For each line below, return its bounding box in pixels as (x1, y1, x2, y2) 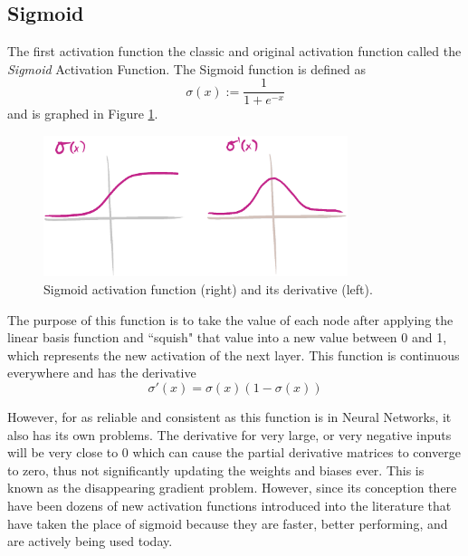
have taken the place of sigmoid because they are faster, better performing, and (7, 513, 448, 532)
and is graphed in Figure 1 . (7, 104, 158, 123)
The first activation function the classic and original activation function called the (7, 42, 462, 61)
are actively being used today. (7, 532, 173, 551)
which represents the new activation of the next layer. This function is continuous (7, 345, 460, 364)
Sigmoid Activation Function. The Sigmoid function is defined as (7, 59, 366, 78)
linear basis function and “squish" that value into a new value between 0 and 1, (7, 328, 447, 347)
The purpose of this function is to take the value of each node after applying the (7, 310, 454, 329)
